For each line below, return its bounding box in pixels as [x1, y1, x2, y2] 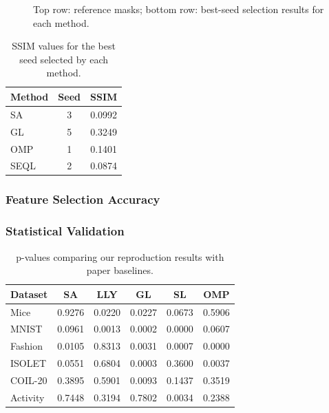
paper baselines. [86, 263, 153, 277]
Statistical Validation [6, 222, 125, 240]
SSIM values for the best [12, 39, 116, 53]
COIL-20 [10, 372, 47, 387]
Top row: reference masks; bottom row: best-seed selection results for [33, 2, 324, 16]
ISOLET [10, 356, 47, 370]
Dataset [10, 286, 48, 301]
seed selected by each [19, 52, 109, 66]
